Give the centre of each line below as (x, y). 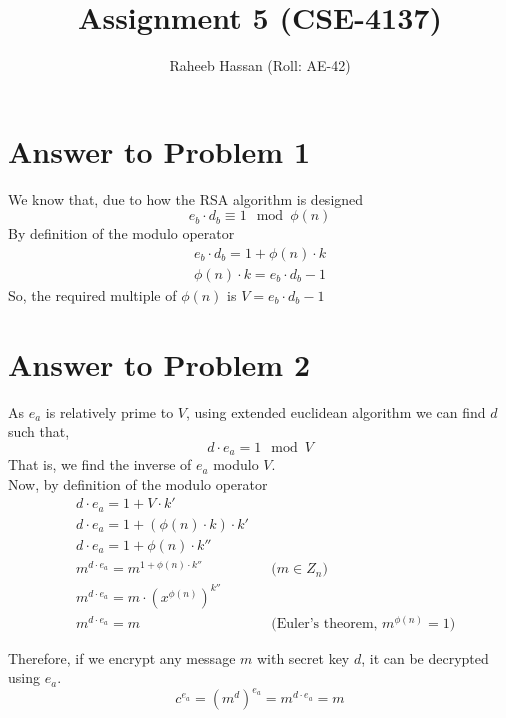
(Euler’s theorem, (324, 623)
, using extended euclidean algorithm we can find (336, 411)
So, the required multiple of (92, 294)
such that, (39, 431)
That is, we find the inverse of (100, 464)
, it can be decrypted (425, 657)
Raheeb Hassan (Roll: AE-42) (260, 65)
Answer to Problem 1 (159, 150)
